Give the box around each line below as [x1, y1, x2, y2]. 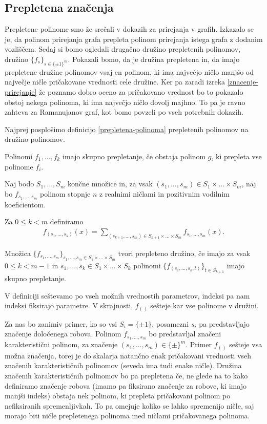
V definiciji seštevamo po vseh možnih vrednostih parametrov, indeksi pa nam [5, 290, 250, 301]
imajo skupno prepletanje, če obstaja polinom [63, 151, 206, 161]
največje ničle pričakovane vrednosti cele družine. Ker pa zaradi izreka [5, 76, 225, 87]
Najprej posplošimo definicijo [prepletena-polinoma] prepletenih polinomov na [5, 123, 249, 134]
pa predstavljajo [199, 318, 250, 329]
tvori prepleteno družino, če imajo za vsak [118, 247, 251, 258]
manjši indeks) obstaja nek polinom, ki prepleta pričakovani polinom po [5, 390, 231, 401]
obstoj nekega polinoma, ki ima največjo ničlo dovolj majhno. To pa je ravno [5, 96, 245, 107]
